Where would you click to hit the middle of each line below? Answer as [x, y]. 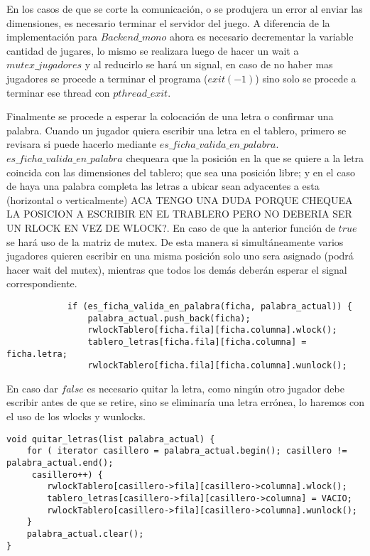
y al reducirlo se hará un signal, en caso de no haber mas [209, 64]
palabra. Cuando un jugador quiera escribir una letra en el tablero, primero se [176, 130]
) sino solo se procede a [306, 78]
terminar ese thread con [58, 92]
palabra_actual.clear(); [85, 534]
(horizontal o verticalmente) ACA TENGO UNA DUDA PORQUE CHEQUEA [180, 199]
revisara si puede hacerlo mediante [82, 144]
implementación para [52, 37]
